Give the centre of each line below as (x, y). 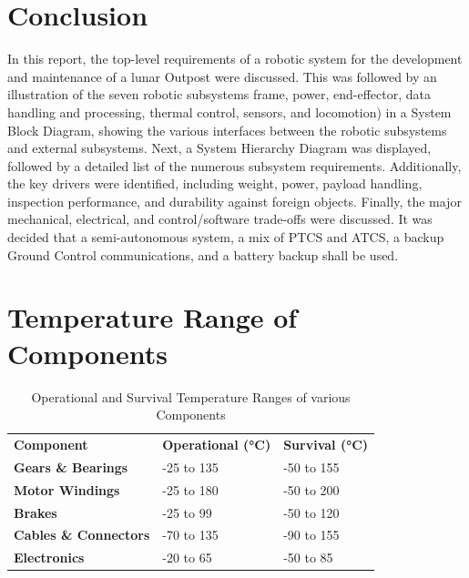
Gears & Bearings (71, 466)
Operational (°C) (217, 444)
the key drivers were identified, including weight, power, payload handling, (215, 183)
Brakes (36, 512)
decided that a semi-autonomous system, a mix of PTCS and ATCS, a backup (226, 237)
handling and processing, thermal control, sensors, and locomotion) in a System (229, 112)
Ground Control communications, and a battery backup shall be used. (203, 254)
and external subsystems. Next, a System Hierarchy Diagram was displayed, (219, 148)
